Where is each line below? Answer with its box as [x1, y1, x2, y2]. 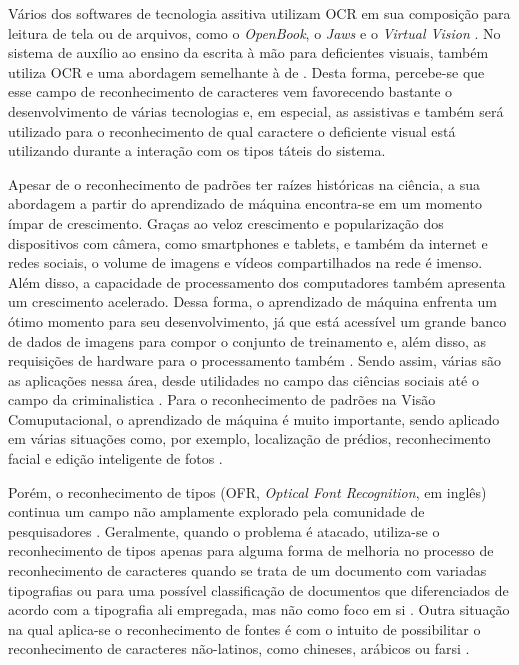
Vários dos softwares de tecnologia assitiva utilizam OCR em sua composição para [8, 3, 511, 23]
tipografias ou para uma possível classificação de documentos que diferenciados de [8, 579, 509, 600]
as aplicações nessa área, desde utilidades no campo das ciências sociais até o [8, 369, 479, 390]
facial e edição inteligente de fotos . [8, 448, 223, 469]
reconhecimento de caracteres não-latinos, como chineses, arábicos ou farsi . [8, 638, 470, 659]
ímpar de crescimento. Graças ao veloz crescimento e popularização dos [8, 212, 444, 233]
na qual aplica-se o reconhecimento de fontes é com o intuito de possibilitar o [8, 618, 481, 639]
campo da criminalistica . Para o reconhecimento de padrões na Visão [8, 389, 436, 410]
